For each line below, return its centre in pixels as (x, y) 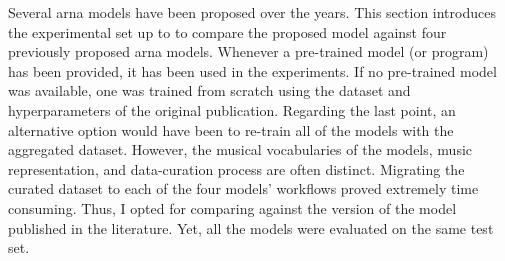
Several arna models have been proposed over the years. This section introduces (252, 12)
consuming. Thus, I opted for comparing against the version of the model (232, 207)
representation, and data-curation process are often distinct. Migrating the (236, 168)
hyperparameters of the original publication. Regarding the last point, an (232, 109)
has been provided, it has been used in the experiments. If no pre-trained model (252, 70)
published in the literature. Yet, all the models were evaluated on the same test (251, 227)
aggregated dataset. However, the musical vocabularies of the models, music (240, 149)
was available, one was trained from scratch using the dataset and (209, 90)
